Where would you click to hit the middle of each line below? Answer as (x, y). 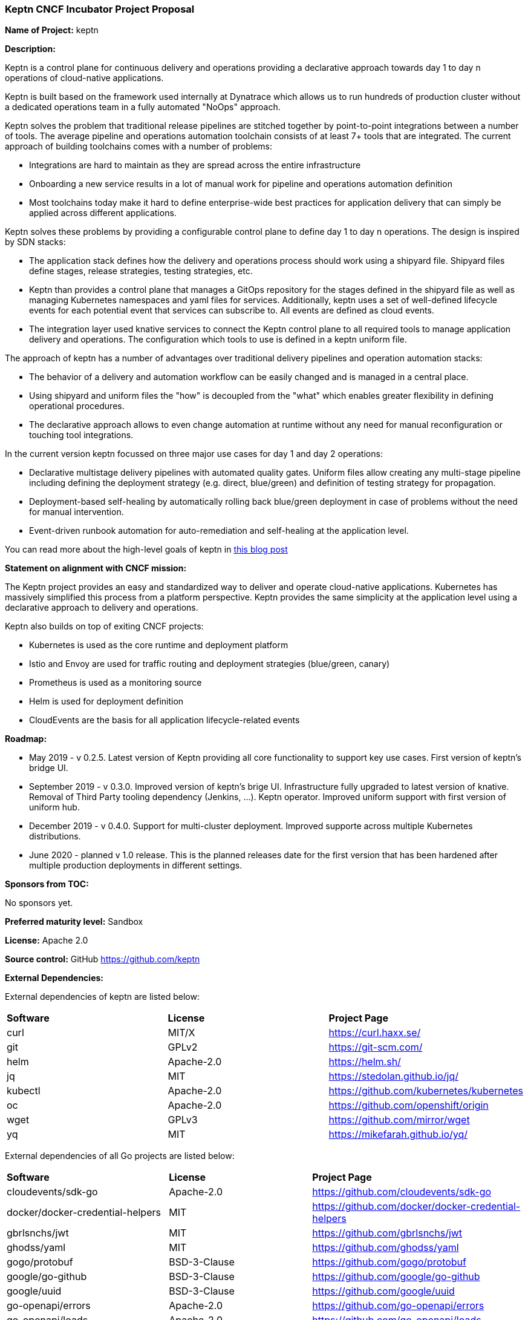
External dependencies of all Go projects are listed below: (120, 1156)
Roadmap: (26, 739)
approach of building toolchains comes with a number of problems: (139, 146)
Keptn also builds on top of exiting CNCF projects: (104, 626)
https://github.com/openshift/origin (409, 1105)
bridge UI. (49, 768)
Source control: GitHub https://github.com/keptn (103, 959)
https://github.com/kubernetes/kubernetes (426, 1091)
